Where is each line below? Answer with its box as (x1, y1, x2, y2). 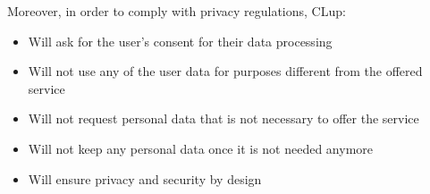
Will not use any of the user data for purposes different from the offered (28, 62, 423, 80)
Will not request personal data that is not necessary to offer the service (28, 109, 419, 128)
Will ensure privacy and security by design (28, 169, 262, 188)
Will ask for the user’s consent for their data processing (28, 31, 333, 50)
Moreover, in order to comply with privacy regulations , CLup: (7, 2, 346, 20)
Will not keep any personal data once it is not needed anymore (28, 139, 374, 157)
